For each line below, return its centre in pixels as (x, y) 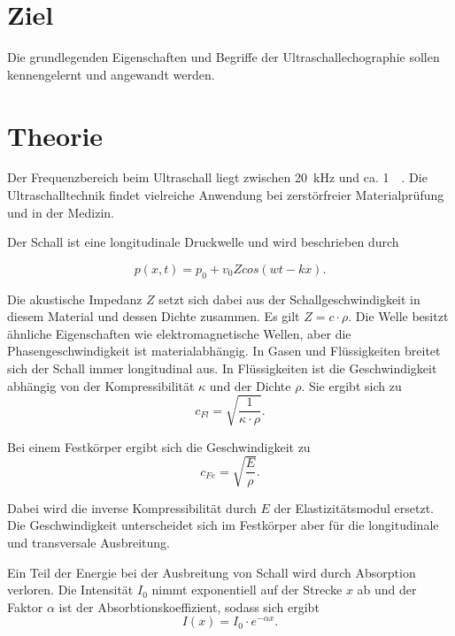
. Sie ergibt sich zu (351, 385)
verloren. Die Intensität (70, 590)
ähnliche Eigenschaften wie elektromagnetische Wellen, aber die (179, 333)
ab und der (387, 590)
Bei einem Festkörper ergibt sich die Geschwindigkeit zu (159, 446)
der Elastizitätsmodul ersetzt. (354, 507)
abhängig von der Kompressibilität (101, 385)
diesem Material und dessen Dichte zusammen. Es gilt (154, 316)
